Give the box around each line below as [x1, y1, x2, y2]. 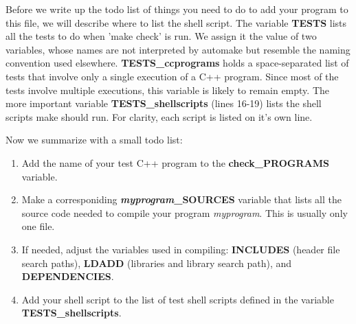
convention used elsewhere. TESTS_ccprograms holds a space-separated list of [5, 56, 349, 70]
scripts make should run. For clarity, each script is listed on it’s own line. [5, 109, 313, 124]
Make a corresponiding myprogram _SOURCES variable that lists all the [21, 192, 342, 207]
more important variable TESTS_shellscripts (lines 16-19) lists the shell [5, 96, 322, 111]
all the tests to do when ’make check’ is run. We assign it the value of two [5, 29, 317, 43]
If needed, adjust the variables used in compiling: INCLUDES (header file [21, 242, 340, 256]
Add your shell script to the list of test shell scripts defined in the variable [21, 292, 334, 306]
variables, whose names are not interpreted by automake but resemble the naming [5, 42, 351, 56]
